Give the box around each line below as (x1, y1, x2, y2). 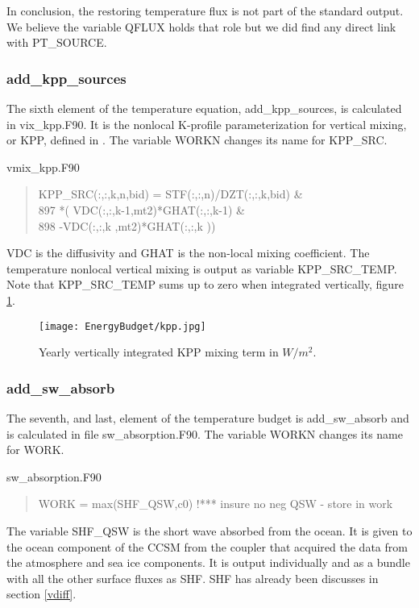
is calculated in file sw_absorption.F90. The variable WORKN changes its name (6, 425, 403, 442)
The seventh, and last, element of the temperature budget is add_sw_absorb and (6, 410, 409, 426)
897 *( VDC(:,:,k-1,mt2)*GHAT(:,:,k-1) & (38, 201, 245, 218)
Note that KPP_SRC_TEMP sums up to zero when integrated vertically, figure (6, 276, 404, 293)
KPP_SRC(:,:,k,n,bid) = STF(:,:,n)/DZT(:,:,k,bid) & (38, 185, 303, 202)
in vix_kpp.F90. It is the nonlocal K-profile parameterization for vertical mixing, (6, 115, 407, 132)
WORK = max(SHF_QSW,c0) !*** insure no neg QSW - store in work (38, 495, 393, 512)
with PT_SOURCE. (6, 34, 107, 51)
